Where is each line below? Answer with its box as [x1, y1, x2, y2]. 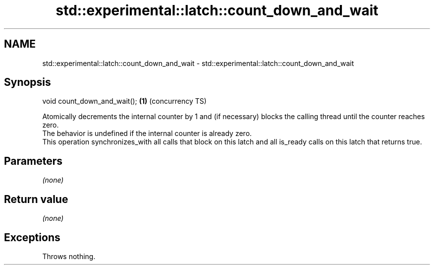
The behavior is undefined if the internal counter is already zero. [42, 129, 252, 138]
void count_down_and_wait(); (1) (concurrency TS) [42, 97, 207, 106]
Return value [4, 193, 68, 205]
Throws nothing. [42, 252, 96, 261]
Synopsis [4, 76, 51, 89]
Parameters [4, 154, 62, 167]
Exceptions [4, 231, 60, 244]
